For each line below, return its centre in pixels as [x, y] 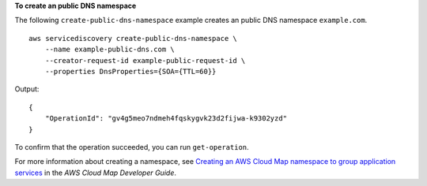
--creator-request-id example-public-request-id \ [145, 60]
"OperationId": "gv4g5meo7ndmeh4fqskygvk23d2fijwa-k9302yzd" [166, 119]
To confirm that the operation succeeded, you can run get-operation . [132, 147]
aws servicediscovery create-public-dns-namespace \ [133, 38]
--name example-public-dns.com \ [110, 50]
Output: [27, 89]
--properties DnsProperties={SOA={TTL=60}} [130, 71]
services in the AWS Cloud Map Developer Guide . [96, 173]
